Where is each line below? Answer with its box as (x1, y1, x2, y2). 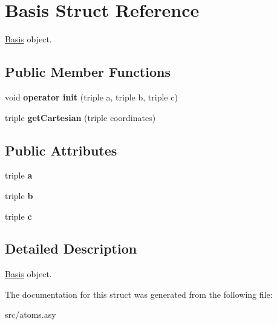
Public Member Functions (5, 62, 171, 81)
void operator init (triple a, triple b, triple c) (5, 90, 178, 103)
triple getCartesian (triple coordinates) (5, 111, 156, 123)
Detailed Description (5, 239, 137, 258)
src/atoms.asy (5, 308, 56, 321)
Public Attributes (5, 140, 117, 159)
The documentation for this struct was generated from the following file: (5, 287, 273, 300)
